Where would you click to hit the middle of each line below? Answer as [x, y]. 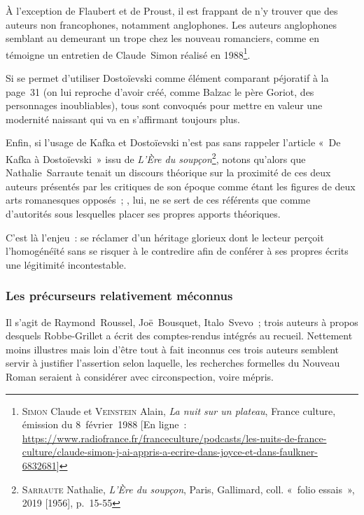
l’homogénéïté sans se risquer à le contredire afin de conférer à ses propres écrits [177, 251]
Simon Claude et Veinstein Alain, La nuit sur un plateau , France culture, [179, 410]
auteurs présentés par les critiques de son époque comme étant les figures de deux [181, 186]
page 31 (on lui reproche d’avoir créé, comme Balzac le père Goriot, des [160, 91]
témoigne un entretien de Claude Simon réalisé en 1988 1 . [128, 53]
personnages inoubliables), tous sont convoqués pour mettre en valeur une [164, 105]
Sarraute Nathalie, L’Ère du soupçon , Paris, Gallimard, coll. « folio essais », [188, 489]
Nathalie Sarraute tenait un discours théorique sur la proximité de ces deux [168, 172]
